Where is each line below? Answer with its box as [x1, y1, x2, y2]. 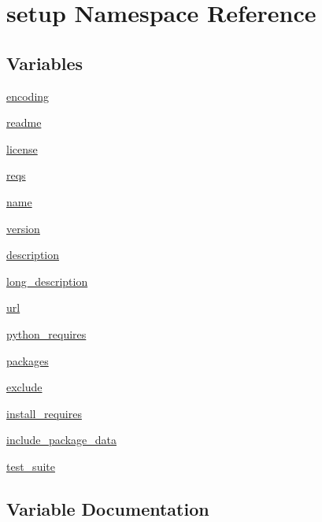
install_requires [6, 405, 82, 421]
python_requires [6, 325, 87, 342]
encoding [6, 87, 50, 104]
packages [6, 352, 49, 368]
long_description [6, 272, 88, 289]
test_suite [6, 457, 55, 474]
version [6, 220, 40, 236]
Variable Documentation [6, 496, 209, 520]
